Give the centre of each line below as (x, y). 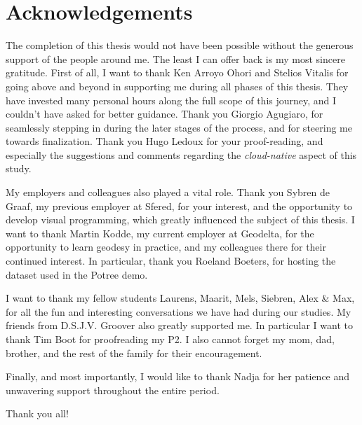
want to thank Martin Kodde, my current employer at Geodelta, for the (160, 233)
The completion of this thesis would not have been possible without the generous (180, 45)
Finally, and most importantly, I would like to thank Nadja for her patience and (178, 376)
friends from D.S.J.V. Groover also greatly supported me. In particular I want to (179, 325)
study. (19, 168)
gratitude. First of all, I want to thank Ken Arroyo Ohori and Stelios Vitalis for (177, 72)
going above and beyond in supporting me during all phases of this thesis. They (177, 86)
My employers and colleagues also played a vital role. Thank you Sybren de (168, 192)
